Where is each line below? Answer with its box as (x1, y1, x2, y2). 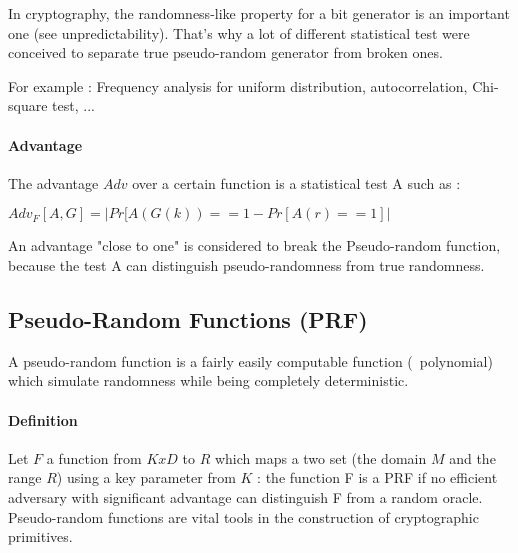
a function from (46, 447, 142, 468)
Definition (8, 409, 78, 430)
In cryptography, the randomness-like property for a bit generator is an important (8, 3, 510, 23)
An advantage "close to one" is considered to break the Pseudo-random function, (8, 235, 501, 256)
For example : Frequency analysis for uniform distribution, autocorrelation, (8, 75, 468, 96)
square (8, 95, 48, 116)
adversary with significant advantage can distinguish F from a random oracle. (8, 486, 483, 507)
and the (449, 447, 496, 468)
